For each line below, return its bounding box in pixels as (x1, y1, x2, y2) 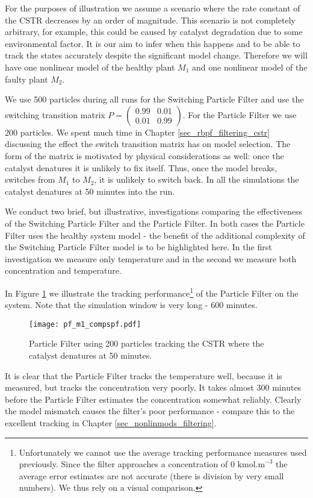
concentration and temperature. (5, 264, 122, 277)
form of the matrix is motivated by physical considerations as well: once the (5, 149, 284, 162)
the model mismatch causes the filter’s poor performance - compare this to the (5, 405, 295, 417)
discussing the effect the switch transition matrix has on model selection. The (5, 137, 291, 150)
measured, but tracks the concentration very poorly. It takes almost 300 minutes (5, 381, 302, 394)
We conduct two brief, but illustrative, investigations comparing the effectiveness (5, 205, 302, 218)
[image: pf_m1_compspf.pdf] (29, 320, 141, 329)
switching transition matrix (5, 108, 105, 121)
